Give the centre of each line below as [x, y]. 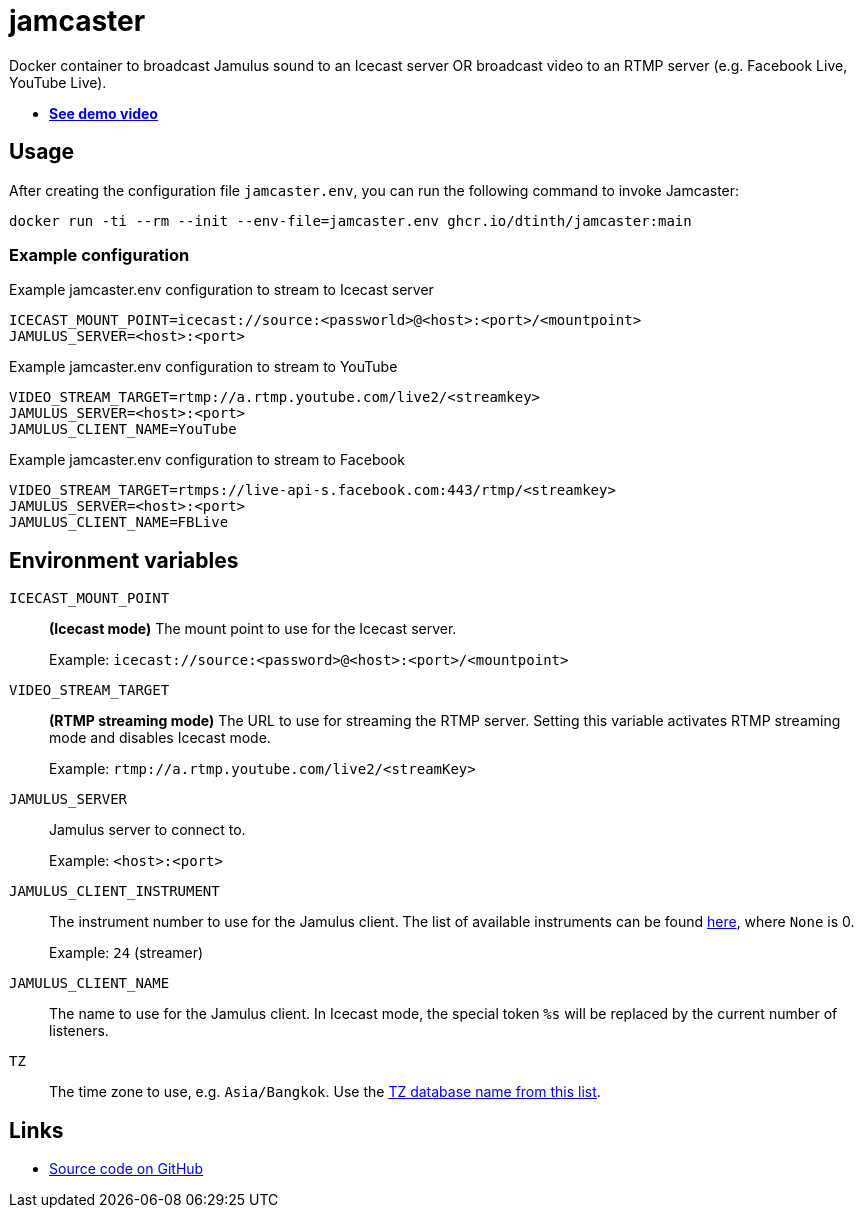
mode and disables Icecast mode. [160, 738]
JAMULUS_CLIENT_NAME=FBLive [119, 522]
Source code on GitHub [126, 1169]
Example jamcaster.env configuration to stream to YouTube [203, 367]
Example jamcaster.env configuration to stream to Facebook [207, 460]
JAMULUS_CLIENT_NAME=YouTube [123, 429]
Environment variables [124, 560]
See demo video [103, 113]
